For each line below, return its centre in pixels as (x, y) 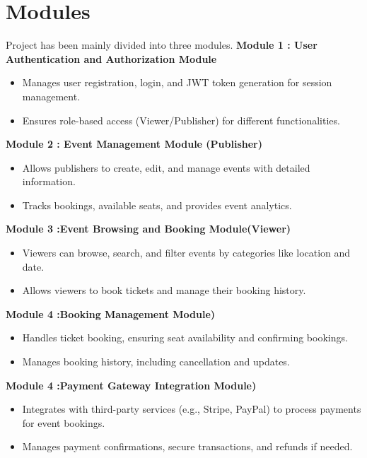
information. (49, 181)
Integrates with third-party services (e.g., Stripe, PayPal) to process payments (192, 409)
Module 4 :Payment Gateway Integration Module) (131, 385)
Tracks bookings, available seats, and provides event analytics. (157, 205)
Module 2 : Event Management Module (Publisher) (134, 144)
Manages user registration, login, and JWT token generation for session (177, 82)
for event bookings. (64, 422)
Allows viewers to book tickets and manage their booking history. (164, 290)
